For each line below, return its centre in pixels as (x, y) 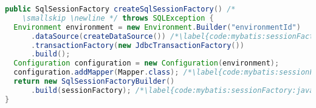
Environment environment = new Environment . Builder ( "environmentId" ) (157, 27)
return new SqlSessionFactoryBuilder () (94, 81)
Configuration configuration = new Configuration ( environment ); (146, 63)
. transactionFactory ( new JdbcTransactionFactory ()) (137, 45)
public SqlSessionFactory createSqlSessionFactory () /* (120, 9)
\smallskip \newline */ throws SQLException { (118, 18)
